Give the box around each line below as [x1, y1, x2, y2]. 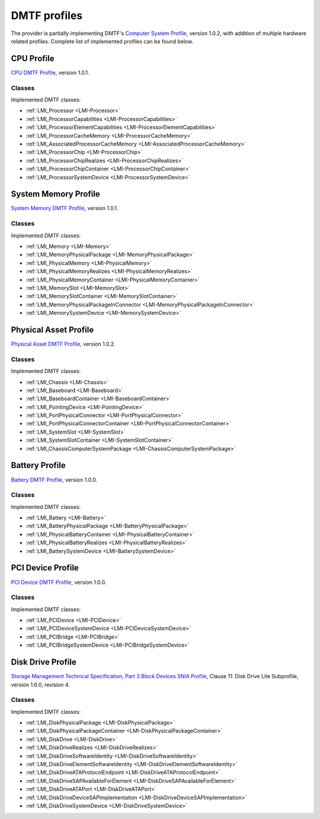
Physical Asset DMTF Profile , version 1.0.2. [11, 340, 116, 347]
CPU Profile [11, 53, 55, 64]
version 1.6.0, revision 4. [11, 681, 71, 688]
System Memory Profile [11, 189, 100, 199]
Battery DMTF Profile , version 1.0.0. [11, 476, 98, 483]
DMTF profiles [11, 9, 83, 22]
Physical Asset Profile [11, 324, 94, 335]
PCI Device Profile [11, 563, 79, 573]
